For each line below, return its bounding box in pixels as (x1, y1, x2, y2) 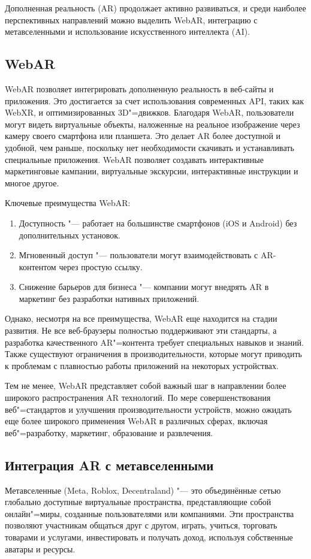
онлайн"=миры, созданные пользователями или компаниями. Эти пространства (5, 507, 294, 519)
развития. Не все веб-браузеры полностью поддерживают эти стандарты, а (5, 324, 277, 337)
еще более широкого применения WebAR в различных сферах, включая (5, 415, 268, 427)
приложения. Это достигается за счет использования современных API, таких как (5, 94, 304, 107)
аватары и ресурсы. (5, 542, 76, 555)
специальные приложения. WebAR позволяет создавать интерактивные (5, 153, 264, 165)
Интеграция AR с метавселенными (5, 455, 214, 474)
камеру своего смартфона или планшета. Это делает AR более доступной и (5, 129, 281, 142)
